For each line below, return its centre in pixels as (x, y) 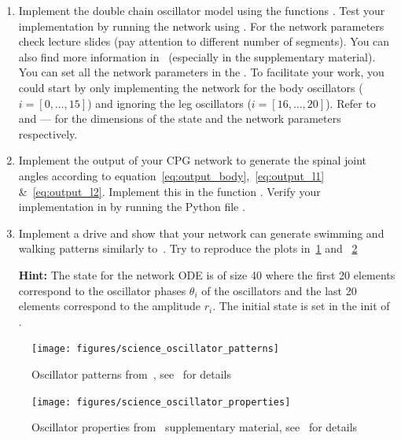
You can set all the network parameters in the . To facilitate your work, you (201, 72)
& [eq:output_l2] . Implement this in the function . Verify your (169, 191)
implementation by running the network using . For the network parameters (201, 26)
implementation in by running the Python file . (132, 207)
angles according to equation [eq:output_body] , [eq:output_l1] (171, 175)
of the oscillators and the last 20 (279, 290)
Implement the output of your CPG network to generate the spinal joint (193, 160)
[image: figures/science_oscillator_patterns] (155, 349)
